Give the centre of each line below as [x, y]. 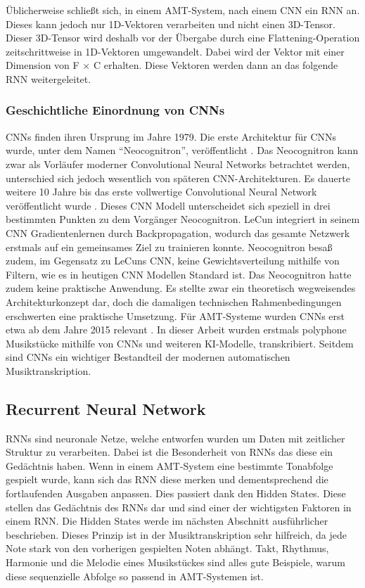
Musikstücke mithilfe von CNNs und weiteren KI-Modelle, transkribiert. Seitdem [180, 343]
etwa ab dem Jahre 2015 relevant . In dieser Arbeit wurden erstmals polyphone [176, 330]
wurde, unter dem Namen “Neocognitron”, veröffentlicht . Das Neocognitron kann [182, 150]
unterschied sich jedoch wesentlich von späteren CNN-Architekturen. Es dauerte [178, 178]
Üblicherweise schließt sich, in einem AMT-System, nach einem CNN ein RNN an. [183, 10]
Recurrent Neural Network [106, 408]
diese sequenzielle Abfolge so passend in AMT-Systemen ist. [135, 576]
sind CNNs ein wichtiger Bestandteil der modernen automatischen [148, 357]
